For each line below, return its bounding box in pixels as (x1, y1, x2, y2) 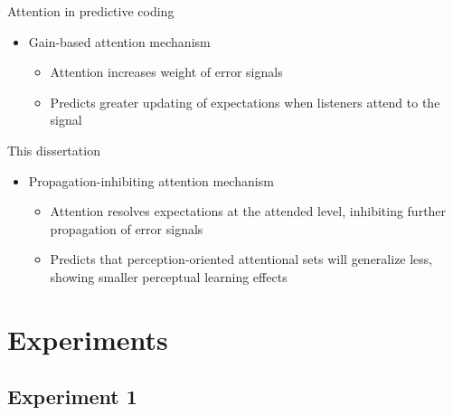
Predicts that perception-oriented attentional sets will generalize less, (50, 250, 433, 269)
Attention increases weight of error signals (50, 62, 283, 81)
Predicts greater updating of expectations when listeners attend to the (50, 92, 440, 111)
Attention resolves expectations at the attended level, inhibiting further (50, 202, 447, 221)
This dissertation (7, 140, 100, 159)
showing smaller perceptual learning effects (50, 267, 288, 286)
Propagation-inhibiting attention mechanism (28, 171, 274, 190)
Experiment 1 (7, 382, 137, 410)
